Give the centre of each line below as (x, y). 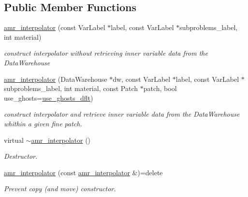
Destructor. (21, 156)
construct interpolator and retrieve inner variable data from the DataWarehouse (122, 114)
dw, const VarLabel (142, 79)
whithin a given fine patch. (43, 123)
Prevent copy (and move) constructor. (60, 189)
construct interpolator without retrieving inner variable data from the (106, 53)
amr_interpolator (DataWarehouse (56, 79)
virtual (14, 140)
